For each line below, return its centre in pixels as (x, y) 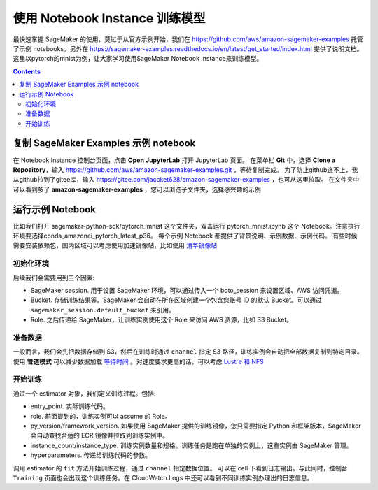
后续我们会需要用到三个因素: (54, 278)
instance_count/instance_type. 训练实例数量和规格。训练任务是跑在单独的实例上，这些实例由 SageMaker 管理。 (191, 445)
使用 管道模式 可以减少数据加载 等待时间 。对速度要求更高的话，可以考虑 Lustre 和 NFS (138, 361)
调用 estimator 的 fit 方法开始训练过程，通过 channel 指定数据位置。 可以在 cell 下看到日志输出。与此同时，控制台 (180, 468)
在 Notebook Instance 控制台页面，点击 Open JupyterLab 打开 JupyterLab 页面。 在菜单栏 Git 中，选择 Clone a (174, 160)
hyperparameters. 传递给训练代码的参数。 (91, 455)
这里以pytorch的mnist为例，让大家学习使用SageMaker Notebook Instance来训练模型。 (138, 59)
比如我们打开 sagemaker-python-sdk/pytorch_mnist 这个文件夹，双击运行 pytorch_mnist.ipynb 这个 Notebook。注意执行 (187, 226)
